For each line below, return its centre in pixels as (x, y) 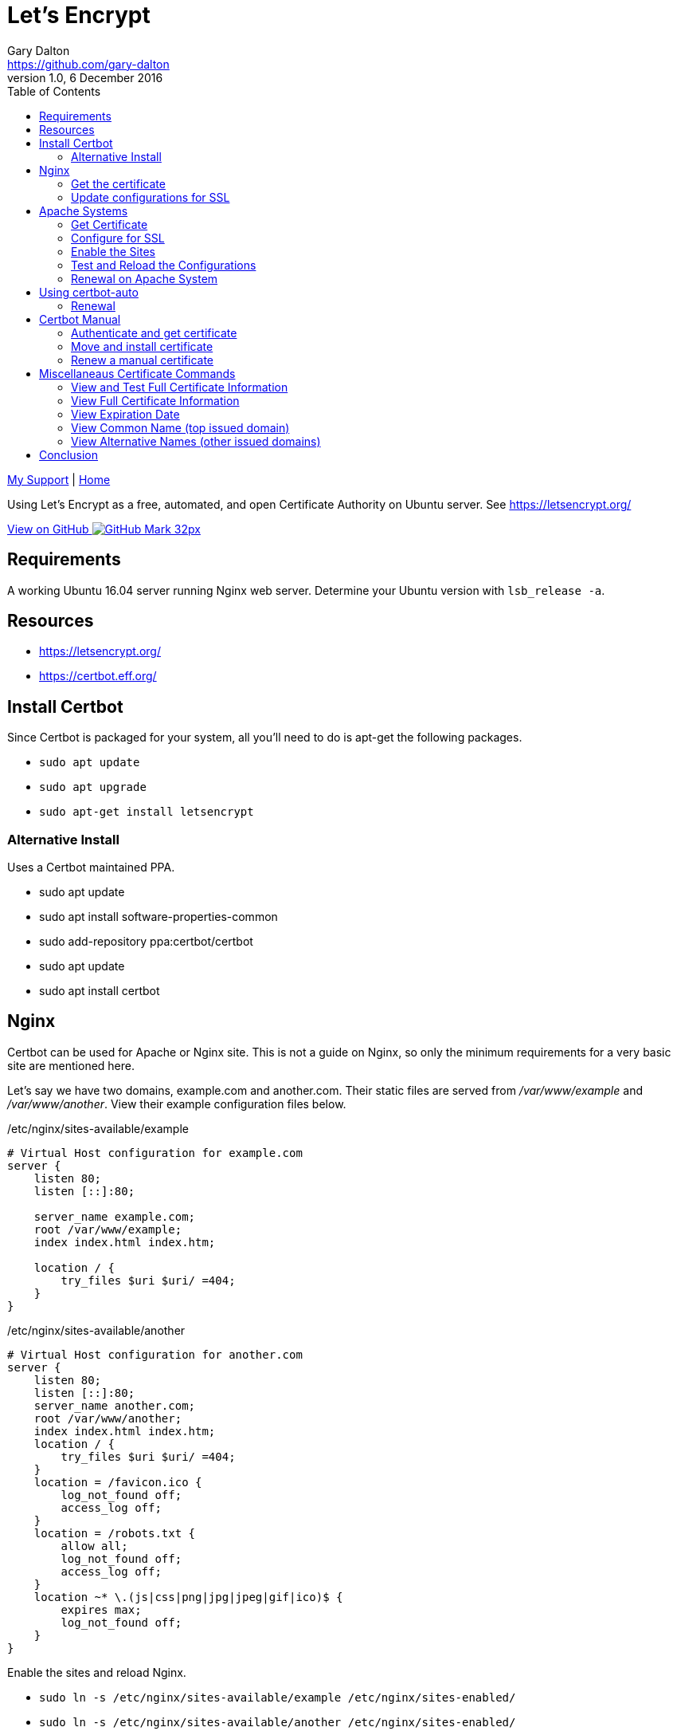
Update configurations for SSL (151, 197)
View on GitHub (48, 529)
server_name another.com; (115, 1405)
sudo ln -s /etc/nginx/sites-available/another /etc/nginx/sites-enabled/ (278, 1722)
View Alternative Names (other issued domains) (196, 441)
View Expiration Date (125, 414)
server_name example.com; (115, 1216)
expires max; (101, 1609)
